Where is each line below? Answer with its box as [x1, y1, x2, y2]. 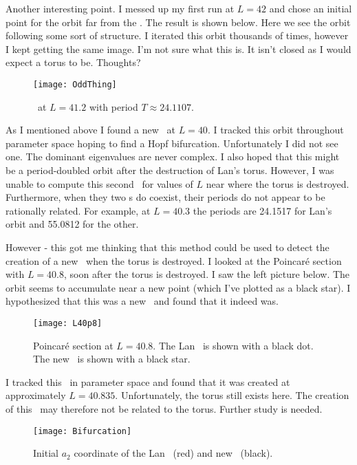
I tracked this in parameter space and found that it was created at [6, 374, 290, 389]
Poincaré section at [33, 338, 113, 352]
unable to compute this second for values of [6, 176, 193, 191]
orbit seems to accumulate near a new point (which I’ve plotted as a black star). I [6, 280, 351, 294]
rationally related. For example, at [6, 203, 151, 217]
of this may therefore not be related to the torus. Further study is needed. [6, 401, 323, 415]
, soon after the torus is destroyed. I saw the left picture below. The [64, 267, 350, 281]
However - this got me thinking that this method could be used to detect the [6, 239, 329, 254]
